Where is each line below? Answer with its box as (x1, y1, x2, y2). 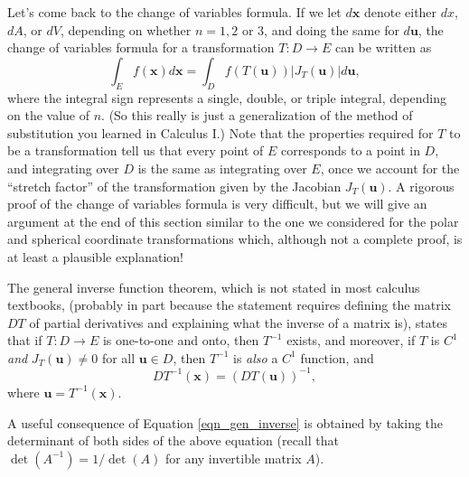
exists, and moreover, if (286, 331, 416, 350)
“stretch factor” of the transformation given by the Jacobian (7, 176, 342, 195)
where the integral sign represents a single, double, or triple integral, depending (7, 88, 446, 107)
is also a (233, 348, 278, 367)
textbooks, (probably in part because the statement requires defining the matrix (7, 295, 451, 314)
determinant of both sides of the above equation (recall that (7, 431, 339, 450)
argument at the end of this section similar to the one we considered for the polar (7, 211, 459, 230)
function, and (300, 348, 374, 367)
